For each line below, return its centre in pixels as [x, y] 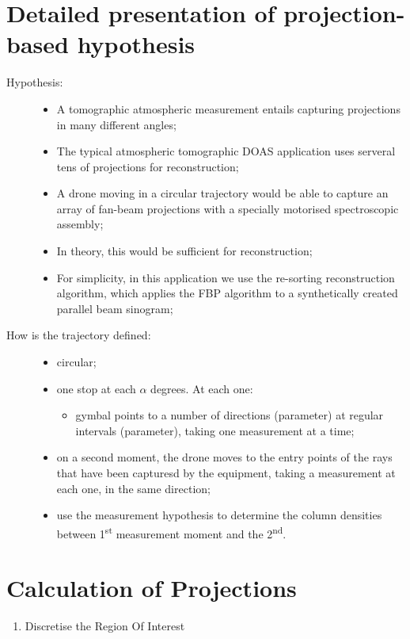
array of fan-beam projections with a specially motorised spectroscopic [228, 208]
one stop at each [96, 388]
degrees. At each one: [202, 388]
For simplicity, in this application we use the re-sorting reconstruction [226, 277]
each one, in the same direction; [133, 488]
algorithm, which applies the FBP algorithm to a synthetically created [227, 293]
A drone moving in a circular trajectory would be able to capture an [222, 193]
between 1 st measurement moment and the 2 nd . [171, 532]
